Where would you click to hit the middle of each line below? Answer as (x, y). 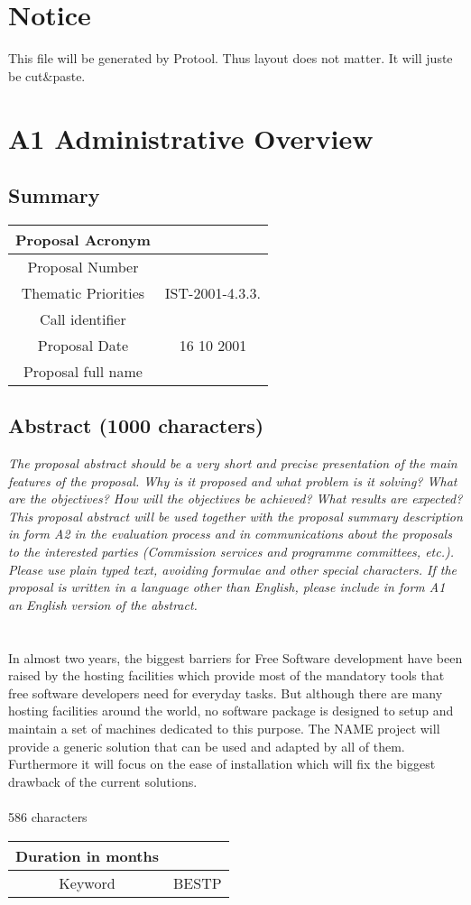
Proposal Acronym (83, 239)
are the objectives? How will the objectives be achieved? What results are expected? (235, 499)
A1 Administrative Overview (191, 138)
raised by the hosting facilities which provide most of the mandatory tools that (226, 675)
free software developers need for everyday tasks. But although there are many (226, 693)
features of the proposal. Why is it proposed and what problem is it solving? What (233, 480)
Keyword (87, 882)
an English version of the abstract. (103, 604)
